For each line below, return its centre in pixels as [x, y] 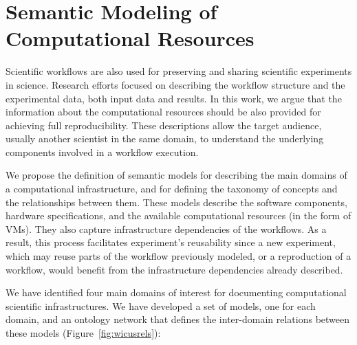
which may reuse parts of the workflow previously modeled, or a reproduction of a [178, 256]
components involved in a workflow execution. [102, 152]
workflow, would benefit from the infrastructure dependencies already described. [174, 269]
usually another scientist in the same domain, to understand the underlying [165, 138]
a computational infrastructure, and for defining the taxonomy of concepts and [172, 189]
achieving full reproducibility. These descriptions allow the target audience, [164, 125]
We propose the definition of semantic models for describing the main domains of [176, 175]
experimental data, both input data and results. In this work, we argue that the [174, 98]
